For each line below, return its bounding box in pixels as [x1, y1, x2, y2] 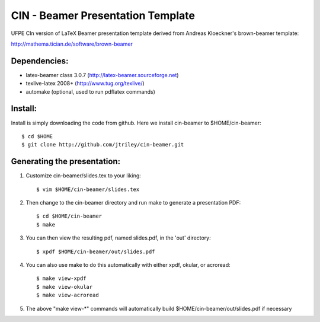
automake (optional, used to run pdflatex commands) [25, 88, 155, 95]
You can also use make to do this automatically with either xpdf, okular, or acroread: [25, 261, 231, 268]
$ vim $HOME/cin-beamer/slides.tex [36, 186, 140, 193]
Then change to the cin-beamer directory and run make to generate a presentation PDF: [25, 199, 241, 206]
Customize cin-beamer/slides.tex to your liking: [25, 172, 142, 179]
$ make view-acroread [36, 292, 99, 299]
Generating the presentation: [11, 157, 121, 167]
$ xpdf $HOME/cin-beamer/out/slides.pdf [36, 248, 155, 255]
